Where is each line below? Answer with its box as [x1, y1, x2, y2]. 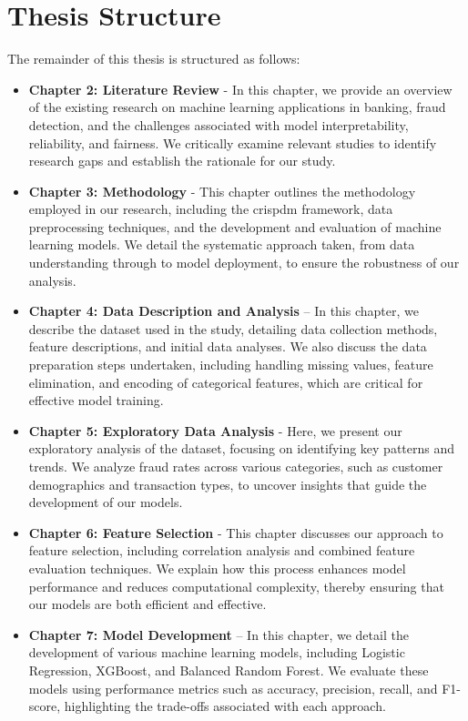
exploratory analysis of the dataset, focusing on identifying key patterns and [28, 439, 455, 458]
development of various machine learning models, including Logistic [28, 643, 405, 662]
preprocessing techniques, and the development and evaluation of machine [28, 217, 442, 236]
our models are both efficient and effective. [28, 594, 267, 614]
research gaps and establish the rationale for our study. [28, 151, 336, 170]
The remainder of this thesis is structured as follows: [7, 49, 300, 68]
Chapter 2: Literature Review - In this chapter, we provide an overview [28, 79, 453, 98]
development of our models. [28, 493, 183, 512]
